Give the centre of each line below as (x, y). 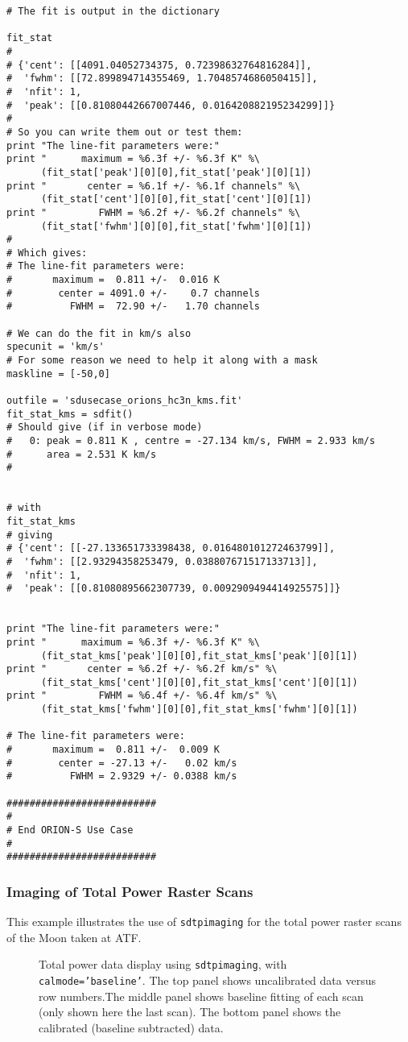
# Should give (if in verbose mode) (105, 428)
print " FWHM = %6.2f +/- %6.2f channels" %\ (154, 212)
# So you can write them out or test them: (125, 132)
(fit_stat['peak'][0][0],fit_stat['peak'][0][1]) (176, 172)
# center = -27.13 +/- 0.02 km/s (122, 763)
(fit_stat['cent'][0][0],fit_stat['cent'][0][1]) (176, 199)
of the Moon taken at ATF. (74, 937)
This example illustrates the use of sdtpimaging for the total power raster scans (204, 922)
